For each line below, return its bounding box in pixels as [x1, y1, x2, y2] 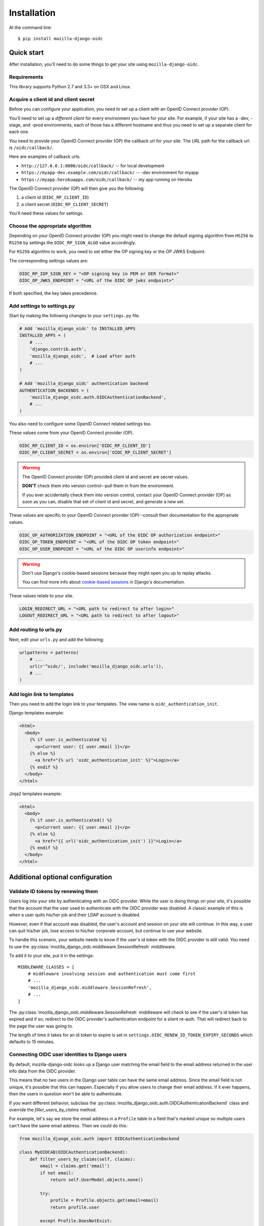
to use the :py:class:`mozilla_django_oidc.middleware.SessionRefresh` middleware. [9, 944, 176, 949]
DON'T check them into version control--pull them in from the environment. [22, 483, 175, 489]
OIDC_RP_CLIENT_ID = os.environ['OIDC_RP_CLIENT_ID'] [19, 443, 151, 449]
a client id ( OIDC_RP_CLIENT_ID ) [21, 194, 89, 201]
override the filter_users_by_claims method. [9, 1106, 97, 1113]
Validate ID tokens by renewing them [9, 888, 98, 895]
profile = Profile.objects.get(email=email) [50, 1198, 159, 1203]
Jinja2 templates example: [9, 791, 62, 796]
